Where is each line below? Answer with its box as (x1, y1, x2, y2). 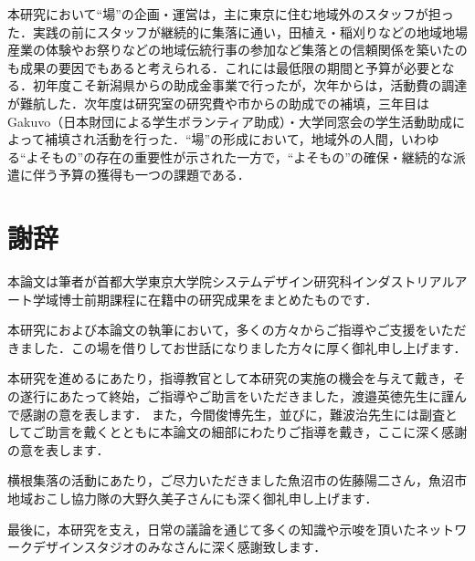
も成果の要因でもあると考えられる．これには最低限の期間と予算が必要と (7, 57, 442, 77)
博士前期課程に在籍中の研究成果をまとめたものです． (58, 289, 378, 308)
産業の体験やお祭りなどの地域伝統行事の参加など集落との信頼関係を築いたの (7, 40, 468, 59)
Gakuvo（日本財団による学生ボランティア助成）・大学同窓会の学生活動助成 (7, 111, 452, 130)
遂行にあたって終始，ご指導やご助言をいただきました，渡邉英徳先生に (19, 387, 442, 406)
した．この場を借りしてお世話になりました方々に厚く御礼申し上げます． (32, 338, 467, 357)
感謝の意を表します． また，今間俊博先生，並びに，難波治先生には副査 (19, 404, 446, 423)
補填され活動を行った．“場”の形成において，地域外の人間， (44, 130, 401, 149)
